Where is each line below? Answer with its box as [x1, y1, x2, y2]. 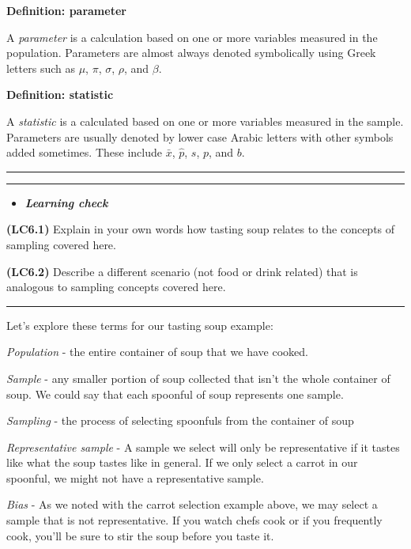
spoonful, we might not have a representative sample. [6, 469, 264, 486]
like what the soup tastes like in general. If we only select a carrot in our [6, 454, 358, 471]
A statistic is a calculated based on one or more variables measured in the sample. [6, 112, 404, 129]
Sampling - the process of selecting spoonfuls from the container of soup [6, 412, 354, 429]
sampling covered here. [6, 236, 116, 252]
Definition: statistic [6, 86, 114, 103]
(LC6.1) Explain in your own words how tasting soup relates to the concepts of [6, 221, 395, 237]
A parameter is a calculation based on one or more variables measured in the [6, 28, 378, 45]
